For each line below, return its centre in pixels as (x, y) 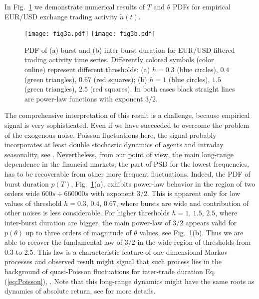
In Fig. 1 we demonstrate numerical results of (75, 6)
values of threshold (33, 203)
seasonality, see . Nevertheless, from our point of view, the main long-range (119, 154)
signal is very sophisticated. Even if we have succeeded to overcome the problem (127, 125)
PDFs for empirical (201, 6)
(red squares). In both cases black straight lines (162, 89)
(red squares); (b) (120, 79)
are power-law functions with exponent (84, 98)
